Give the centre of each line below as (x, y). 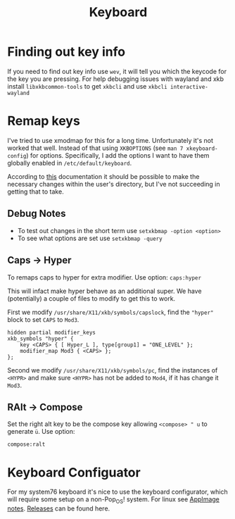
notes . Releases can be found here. (59, 508)
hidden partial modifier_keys (52, 332)
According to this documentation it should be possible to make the (103, 176)
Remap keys (44, 121)
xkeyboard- (202, 149)
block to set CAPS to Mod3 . (43, 319)
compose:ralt (26, 444)
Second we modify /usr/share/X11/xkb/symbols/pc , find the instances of (113, 370)
